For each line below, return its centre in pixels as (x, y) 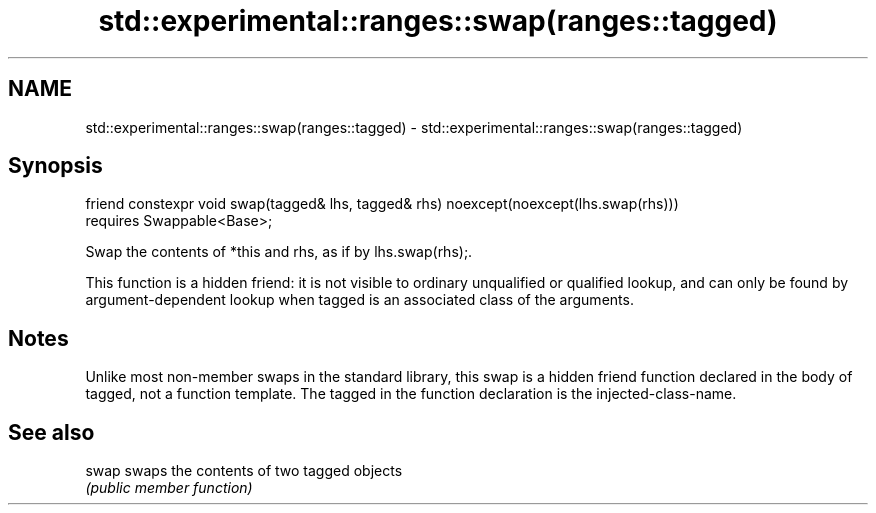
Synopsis (55, 166)
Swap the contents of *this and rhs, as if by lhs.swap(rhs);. (279, 252)
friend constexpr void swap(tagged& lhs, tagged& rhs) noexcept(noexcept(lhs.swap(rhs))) (382, 204)
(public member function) (169, 488)
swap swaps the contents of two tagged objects (244, 471)
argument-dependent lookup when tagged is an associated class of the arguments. (359, 300)
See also (51, 432)
